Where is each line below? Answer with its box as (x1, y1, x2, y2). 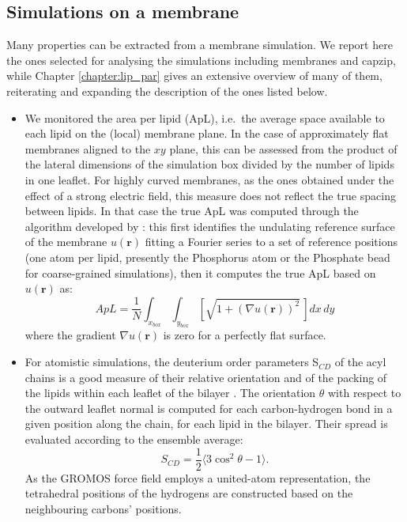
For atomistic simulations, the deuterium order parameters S (24, 354, 319, 370)
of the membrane (24, 233, 107, 250)
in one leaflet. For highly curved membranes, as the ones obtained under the (24, 171, 394, 187)
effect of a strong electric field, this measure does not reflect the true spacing (24, 187, 396, 203)
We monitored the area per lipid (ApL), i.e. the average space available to (24, 109, 385, 126)
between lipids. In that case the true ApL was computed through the (24, 202, 359, 219)
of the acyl (334, 354, 386, 370)
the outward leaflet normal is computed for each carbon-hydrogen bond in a (24, 399, 393, 416)
